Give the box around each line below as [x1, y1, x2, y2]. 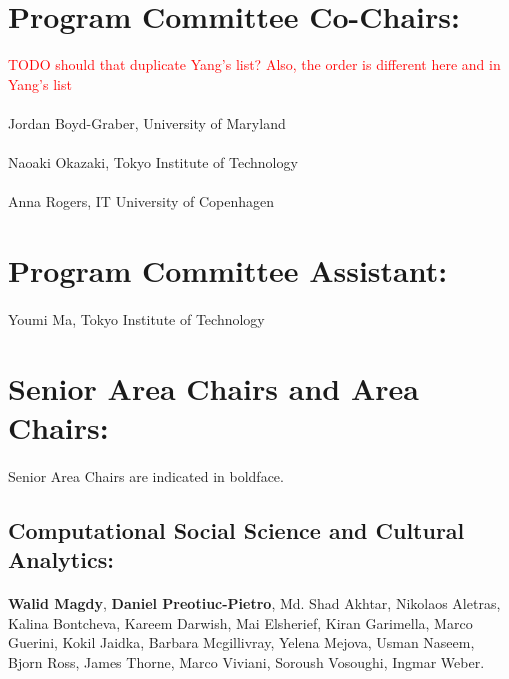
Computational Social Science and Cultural [8, 514, 465, 545]
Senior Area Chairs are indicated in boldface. [8, 465, 284, 486]
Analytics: [8, 543, 114, 574]
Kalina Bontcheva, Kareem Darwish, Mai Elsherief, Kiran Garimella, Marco [8, 612, 473, 633]
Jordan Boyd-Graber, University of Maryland [8, 112, 286, 133]
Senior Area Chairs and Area [8, 367, 419, 408]
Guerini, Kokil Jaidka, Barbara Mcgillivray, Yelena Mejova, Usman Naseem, [8, 632, 475, 653]
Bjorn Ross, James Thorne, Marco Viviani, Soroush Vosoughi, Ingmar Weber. [8, 651, 485, 672]
